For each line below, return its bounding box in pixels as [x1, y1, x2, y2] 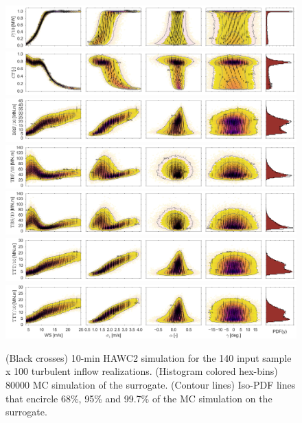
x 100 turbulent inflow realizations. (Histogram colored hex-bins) [5, 364, 278, 378]
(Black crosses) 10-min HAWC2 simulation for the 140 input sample [5, 350, 292, 365]
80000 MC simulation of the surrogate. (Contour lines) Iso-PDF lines [5, 378, 296, 392]
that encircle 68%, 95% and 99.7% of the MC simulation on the [5, 391, 272, 405]
